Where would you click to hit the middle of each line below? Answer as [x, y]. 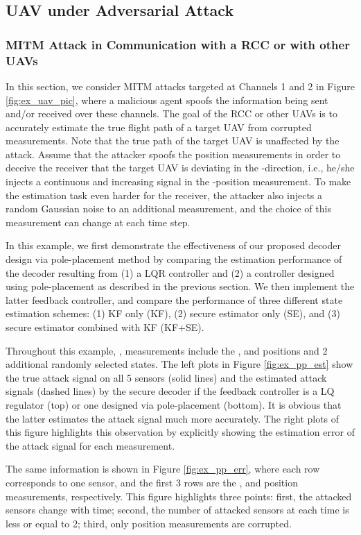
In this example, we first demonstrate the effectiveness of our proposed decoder [173, 245]
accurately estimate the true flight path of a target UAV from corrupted [159, 127]
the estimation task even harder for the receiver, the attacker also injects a [164, 195]
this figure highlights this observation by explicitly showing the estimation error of [180, 432]
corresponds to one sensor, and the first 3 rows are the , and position [152, 482]
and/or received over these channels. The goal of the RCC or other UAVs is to [171, 113]
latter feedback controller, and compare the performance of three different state [174, 299]
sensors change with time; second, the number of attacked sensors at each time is [177, 510]
